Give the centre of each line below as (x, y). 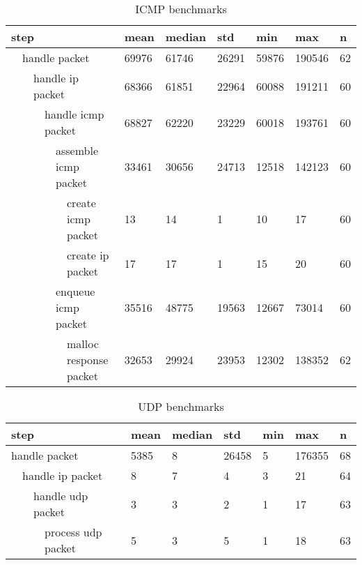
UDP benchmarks (181, 406)
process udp (73, 532)
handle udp (61, 496)
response (88, 360)
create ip (88, 255)
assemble (77, 150)
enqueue (76, 291)
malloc (83, 344)
